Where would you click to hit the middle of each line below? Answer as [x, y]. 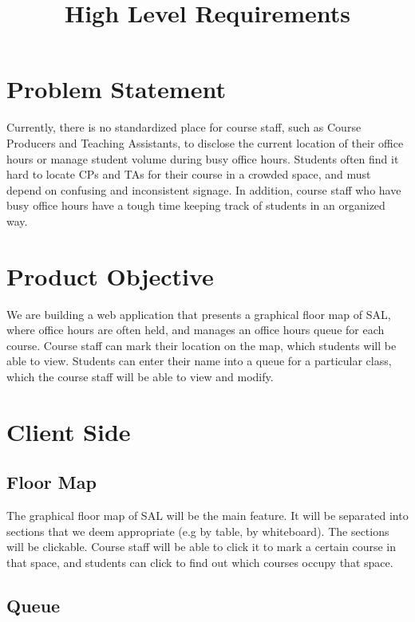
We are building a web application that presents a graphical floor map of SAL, [199, 314]
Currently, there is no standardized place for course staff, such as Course [184, 127]
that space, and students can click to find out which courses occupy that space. [200, 562]
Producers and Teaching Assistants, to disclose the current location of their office [205, 142]
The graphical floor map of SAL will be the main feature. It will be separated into [207, 516]
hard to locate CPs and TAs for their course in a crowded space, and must [189, 174]
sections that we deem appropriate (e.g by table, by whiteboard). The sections [198, 531]
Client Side [69, 431]
